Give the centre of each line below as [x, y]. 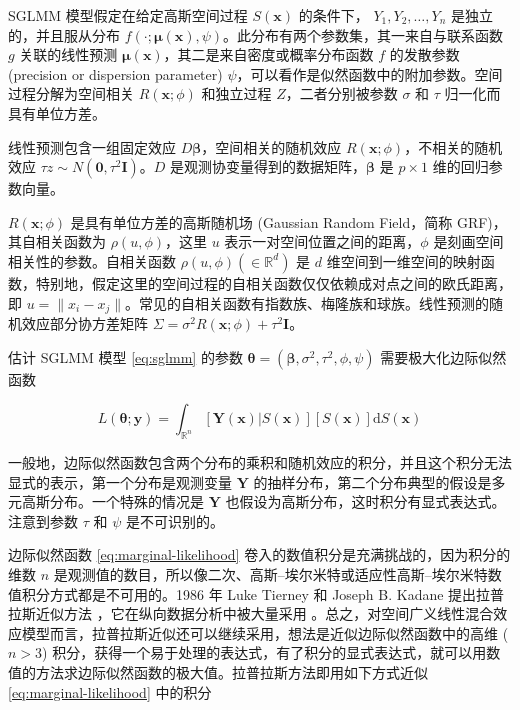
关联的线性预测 [68, 54]
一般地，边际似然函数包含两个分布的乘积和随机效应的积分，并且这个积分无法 [260, 461]
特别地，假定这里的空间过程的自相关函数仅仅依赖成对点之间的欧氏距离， [273, 282]
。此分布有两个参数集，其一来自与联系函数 [363, 34]
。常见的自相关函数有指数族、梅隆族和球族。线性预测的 [307, 302]
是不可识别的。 [174, 520]
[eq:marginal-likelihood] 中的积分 [110, 691]
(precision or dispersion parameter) [115, 73]
